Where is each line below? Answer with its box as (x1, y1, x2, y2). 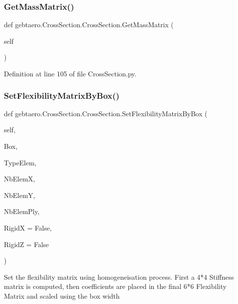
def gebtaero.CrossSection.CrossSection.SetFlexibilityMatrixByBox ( (4, 108, 207, 118)
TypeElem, (4, 157, 37, 167)
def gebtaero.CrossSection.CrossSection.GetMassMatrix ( (4, 19, 174, 30)
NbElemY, (4, 190, 35, 200)
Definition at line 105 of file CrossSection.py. (4, 69, 137, 78)
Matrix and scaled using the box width (4, 290, 120, 301)
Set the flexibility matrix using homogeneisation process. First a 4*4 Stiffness (4, 271, 234, 282)
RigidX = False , (4, 222, 52, 232)
